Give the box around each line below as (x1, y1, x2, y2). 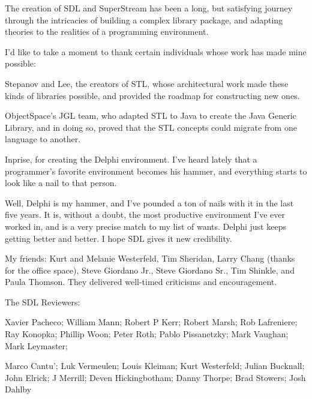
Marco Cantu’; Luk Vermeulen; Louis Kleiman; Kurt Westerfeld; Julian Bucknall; (5, 359, 305, 372)
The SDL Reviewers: (5, 295, 80, 308)
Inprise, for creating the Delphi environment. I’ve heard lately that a (5, 152, 257, 165)
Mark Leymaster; (5, 339, 68, 352)
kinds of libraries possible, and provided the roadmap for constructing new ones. (5, 89, 300, 101)
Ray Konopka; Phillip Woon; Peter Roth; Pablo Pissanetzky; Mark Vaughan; (5, 328, 289, 340)
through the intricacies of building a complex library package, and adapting (5, 13, 283, 26)
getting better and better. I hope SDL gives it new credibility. (5, 232, 232, 244)
